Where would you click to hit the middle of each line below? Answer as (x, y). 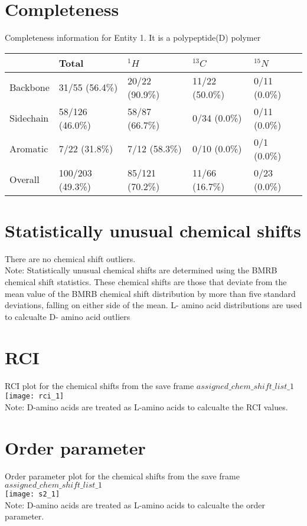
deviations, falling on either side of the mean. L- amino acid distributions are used (153, 305)
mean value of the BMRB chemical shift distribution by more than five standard (150, 293)
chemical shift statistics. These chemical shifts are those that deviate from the (146, 282)
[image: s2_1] (32, 494)
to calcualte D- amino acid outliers (68, 316)
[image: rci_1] (35, 396)
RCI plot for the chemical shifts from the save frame (99, 385)
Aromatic (29, 149)
